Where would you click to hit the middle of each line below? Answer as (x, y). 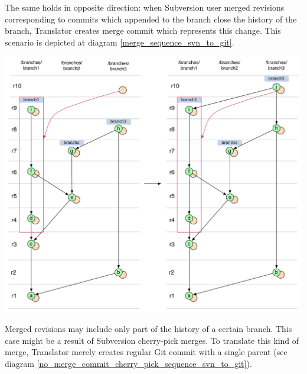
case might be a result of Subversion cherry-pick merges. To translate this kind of (152, 340)
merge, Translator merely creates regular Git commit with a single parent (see (146, 352)
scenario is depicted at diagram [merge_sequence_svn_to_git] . (120, 42)
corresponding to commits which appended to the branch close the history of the (151, 19)
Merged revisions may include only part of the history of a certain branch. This (148, 329)
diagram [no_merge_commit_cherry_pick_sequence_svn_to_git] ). (128, 363)
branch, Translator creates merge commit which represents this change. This (143, 30)
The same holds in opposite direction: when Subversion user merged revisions (145, 7)
